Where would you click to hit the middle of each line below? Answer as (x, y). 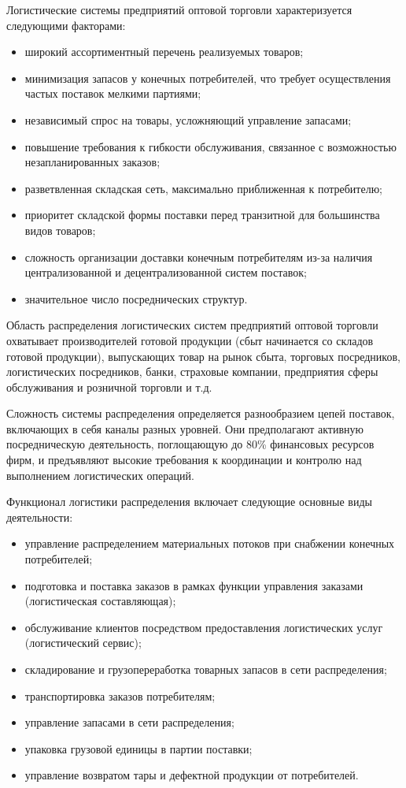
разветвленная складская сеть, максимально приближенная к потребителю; (204, 188)
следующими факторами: (66, 25)
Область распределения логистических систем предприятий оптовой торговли (192, 325)
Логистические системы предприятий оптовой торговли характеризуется (179, 9)
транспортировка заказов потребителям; (120, 695)
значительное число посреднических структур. (136, 298)
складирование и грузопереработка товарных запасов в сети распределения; (206, 669)
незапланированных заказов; (92, 162)
